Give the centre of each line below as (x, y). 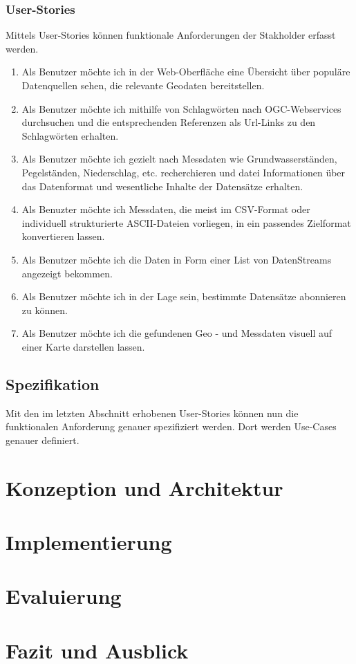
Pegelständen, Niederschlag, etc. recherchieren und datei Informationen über (184, 172)
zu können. (45, 310)
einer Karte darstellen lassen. (83, 346)
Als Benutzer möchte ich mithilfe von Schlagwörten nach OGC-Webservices (181, 108)
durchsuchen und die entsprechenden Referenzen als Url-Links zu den (169, 122)
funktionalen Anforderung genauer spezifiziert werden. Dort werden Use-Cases (171, 426)
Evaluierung (64, 596)
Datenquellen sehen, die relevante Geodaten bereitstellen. (143, 85)
